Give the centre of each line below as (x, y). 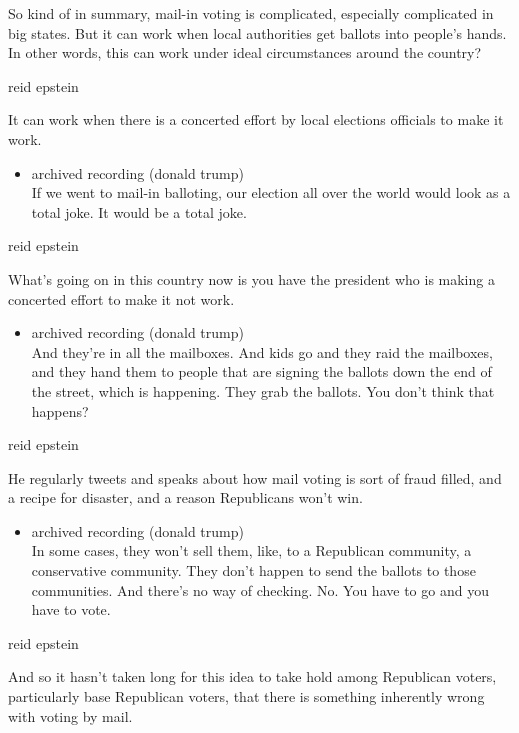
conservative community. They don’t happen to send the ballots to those (253, 570)
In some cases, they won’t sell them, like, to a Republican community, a (251, 550)
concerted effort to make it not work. (121, 298)
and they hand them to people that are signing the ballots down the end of (261, 371)
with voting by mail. (70, 715)
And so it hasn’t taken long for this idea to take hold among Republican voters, (252, 676)
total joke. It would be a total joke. (139, 211)
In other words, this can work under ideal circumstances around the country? (245, 52)
